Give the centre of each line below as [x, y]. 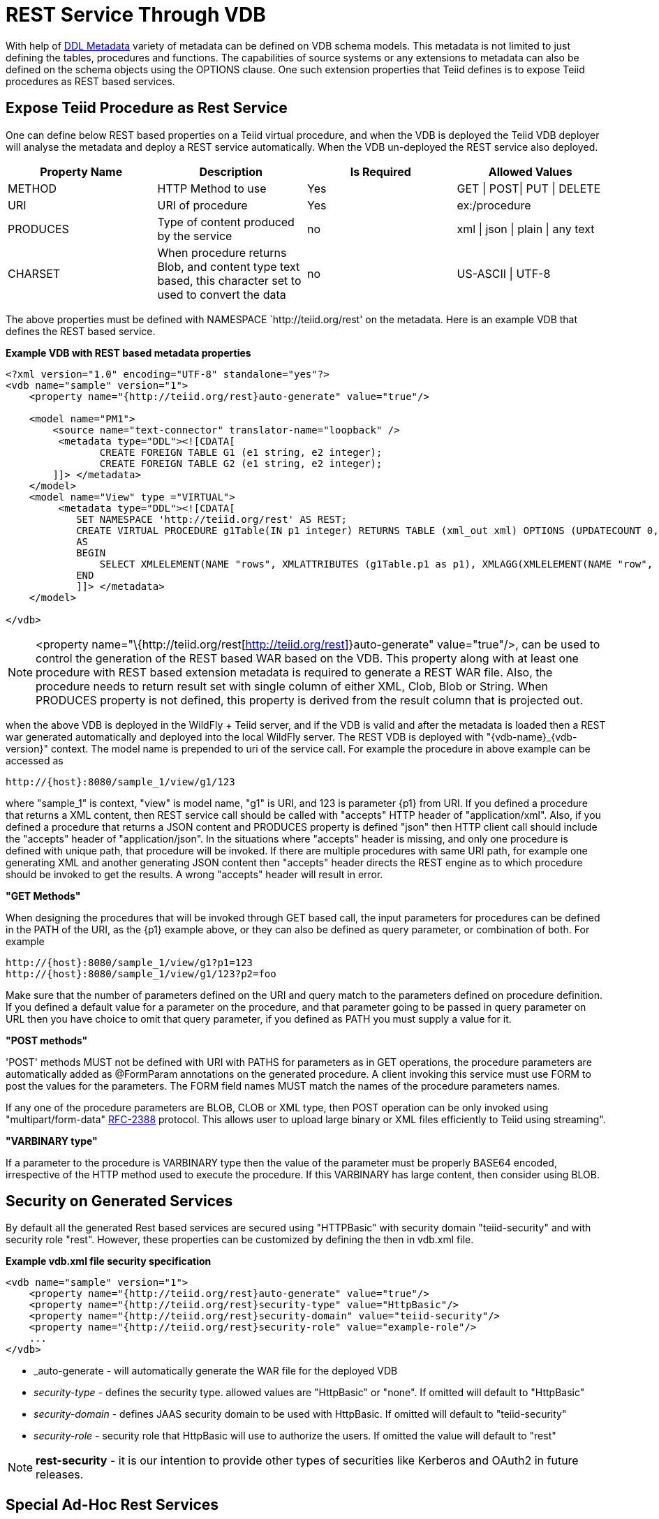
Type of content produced [226, 222]
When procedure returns [222, 252]
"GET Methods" [43, 896]
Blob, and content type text [229, 266]
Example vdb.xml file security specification [109, 1261]
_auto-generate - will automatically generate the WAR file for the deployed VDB [216, 1371]
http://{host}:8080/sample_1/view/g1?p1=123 [129, 962]
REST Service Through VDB [136, 15]
